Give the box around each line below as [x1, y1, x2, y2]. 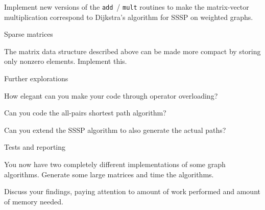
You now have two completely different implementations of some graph [4, 159, 226, 169]
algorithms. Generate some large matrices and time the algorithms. [4, 169, 214, 179]
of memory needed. [4, 196, 63, 206]
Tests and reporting [4, 142, 66, 152]
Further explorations [4, 73, 68, 84]
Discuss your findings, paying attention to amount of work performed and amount [4, 186, 260, 197]
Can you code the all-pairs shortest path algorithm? [4, 107, 166, 118]
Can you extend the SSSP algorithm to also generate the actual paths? [4, 124, 226, 135]
